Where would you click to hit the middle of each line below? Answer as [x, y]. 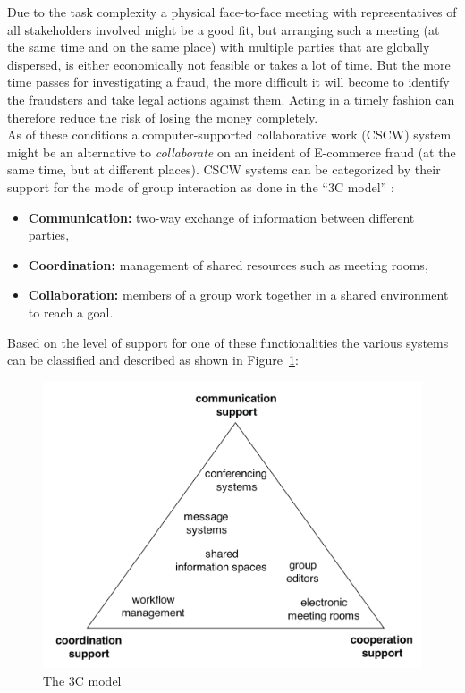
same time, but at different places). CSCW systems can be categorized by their [224, 169]
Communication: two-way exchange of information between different [221, 217]
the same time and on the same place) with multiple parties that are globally [219, 47]
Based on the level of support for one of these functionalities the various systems [228, 342]
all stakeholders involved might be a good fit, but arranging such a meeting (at [224, 29]
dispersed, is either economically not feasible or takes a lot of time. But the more [229, 64]
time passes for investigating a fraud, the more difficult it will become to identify [228, 82]
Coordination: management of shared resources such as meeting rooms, [228, 264]
